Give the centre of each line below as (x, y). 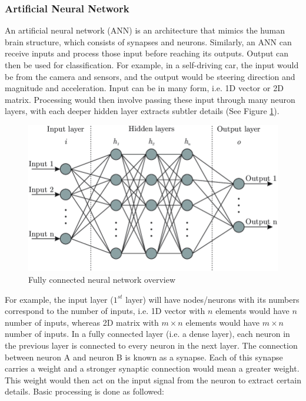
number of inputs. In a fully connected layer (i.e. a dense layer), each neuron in (147, 334)
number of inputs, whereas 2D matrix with (82, 322)
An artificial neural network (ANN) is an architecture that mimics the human (145, 30)
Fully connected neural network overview (102, 279)
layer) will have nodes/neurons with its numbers (212, 299)
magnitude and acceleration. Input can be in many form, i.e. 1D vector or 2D (144, 88)
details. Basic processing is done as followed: (84, 391)
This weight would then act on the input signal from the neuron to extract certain (153, 380)
